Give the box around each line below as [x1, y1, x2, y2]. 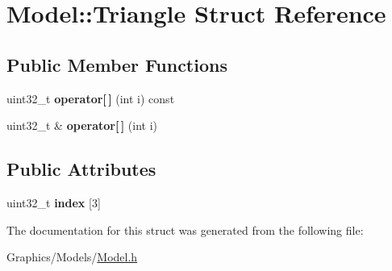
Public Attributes [6, 156, 156, 181]
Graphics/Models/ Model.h [6, 248, 138, 265]
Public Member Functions [6, 52, 227, 77]
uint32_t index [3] [6, 194, 101, 211]
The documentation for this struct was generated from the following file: [6, 221, 364, 238]
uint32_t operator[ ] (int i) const [6, 90, 175, 106]
